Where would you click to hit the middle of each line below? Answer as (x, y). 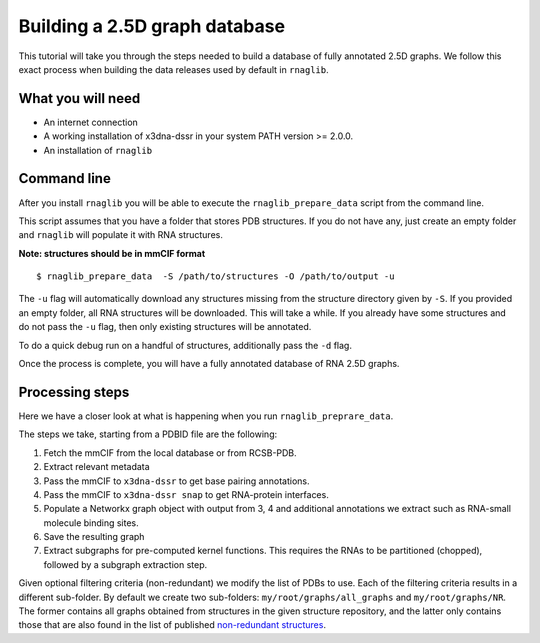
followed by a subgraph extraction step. (125, 564)
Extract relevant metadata (96, 467)
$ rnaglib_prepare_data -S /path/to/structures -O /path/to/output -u (215, 276)
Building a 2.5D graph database (151, 26)
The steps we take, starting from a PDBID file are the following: (148, 434)
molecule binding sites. (91, 522)
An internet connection (91, 122)
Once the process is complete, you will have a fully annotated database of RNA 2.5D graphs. (209, 364)
